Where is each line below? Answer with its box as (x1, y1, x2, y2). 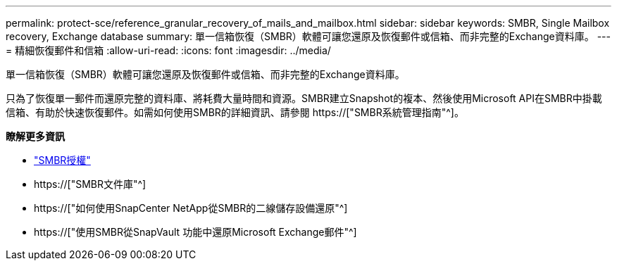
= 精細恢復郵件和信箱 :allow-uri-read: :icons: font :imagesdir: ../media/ (6, 44, 331, 56)
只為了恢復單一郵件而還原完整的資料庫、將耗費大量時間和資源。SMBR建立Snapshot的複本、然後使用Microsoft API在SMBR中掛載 (6, 92, 602, 104)
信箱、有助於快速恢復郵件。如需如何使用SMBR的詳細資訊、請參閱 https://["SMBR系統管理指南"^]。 (6, 106, 464, 118)
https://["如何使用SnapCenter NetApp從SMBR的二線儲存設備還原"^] (34, 202, 348, 214)
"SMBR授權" (34, 154, 91, 166)
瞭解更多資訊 (6, 130, 65, 142)
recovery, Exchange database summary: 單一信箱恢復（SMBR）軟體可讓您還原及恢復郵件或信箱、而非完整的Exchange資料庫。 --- (6, 30, 611, 42)
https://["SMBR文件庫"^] (34, 178, 147, 190)
